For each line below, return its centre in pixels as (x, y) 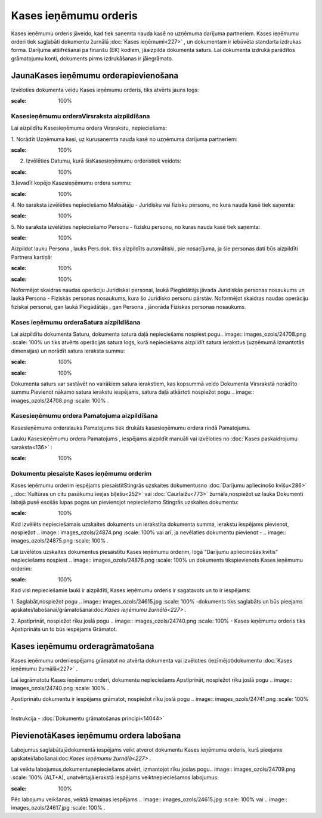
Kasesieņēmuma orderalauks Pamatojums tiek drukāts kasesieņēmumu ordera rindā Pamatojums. (131, 428)
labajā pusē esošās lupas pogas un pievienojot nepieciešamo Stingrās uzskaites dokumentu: (125, 502)
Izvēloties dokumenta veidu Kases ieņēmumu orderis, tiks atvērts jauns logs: (105, 90)
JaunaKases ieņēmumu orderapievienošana (95, 76)
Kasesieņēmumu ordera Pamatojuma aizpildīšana (84, 416)
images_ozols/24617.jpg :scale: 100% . (58, 808)
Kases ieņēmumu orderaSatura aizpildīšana (76, 322)
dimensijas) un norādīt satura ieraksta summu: (68, 351)
